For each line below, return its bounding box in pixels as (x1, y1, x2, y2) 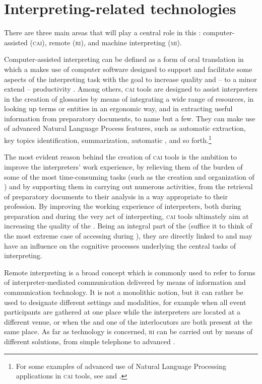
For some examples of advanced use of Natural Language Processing (16, 360, 226, 371)
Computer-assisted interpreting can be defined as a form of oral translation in (4, 54, 244, 64)
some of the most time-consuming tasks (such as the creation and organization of (4, 171, 254, 182)
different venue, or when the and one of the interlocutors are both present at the (4, 316, 252, 327)
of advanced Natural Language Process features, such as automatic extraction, (4, 123, 246, 133)
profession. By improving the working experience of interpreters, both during (4, 201, 241, 211)
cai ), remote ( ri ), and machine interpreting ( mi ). (33, 37, 182, 47)
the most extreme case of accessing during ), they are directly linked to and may (4, 231, 252, 241)
